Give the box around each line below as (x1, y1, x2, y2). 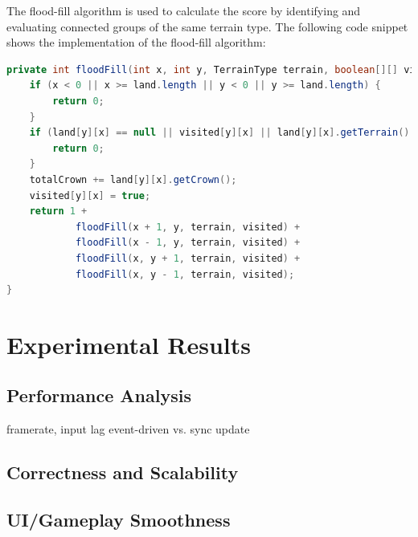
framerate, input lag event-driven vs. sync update (6, 421, 250, 437)
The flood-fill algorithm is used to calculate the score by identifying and (6, 2, 361, 18)
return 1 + (29, 205, 88, 218)
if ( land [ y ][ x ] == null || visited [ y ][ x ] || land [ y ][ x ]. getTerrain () (29, 127, 410, 139)
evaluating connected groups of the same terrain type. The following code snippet (6, 18, 408, 35)
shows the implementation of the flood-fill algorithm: (6, 34, 266, 51)
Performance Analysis (6, 383, 191, 408)
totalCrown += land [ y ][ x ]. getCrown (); (29, 173, 237, 185)
